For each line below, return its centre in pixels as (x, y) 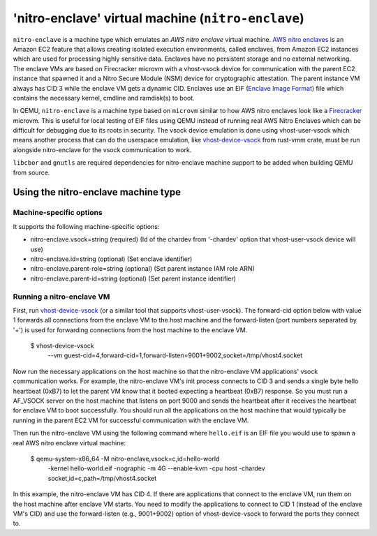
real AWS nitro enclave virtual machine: (69, 442)
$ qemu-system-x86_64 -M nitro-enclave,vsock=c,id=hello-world (125, 459)
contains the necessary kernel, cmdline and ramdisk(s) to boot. (104, 98)
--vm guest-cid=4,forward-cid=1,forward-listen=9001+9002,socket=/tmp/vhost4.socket (175, 355)
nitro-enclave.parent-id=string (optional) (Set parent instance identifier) (133, 278)
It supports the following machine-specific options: (86, 226)
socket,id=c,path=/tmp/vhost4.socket (102, 478)
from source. (31, 172)
